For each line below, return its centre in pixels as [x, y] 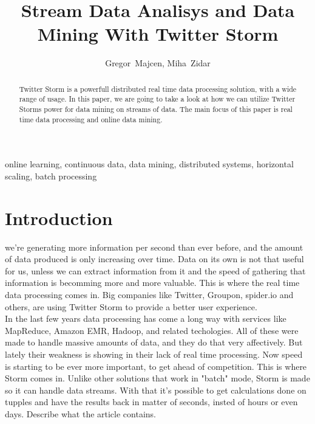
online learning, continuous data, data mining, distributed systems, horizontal [149, 164]
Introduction [59, 217]
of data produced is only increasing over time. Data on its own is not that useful [154, 259]
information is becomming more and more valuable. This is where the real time [152, 283]
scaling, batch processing [51, 176]
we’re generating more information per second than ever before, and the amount [154, 247]
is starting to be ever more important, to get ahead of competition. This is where [156, 366]
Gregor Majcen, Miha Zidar [158, 63]
